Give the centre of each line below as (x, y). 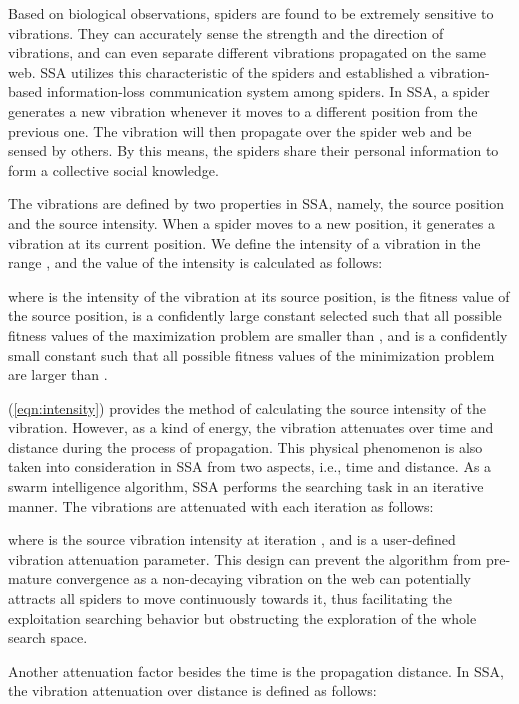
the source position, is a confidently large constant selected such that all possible (255, 315)
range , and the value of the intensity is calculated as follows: (195, 262)
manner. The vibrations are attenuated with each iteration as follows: (221, 505)
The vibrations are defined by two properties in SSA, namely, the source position (256, 203)
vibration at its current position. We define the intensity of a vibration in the (244, 242)
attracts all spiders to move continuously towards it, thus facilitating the (230, 598)
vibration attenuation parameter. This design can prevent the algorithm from (245, 558)
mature (30, 578)
